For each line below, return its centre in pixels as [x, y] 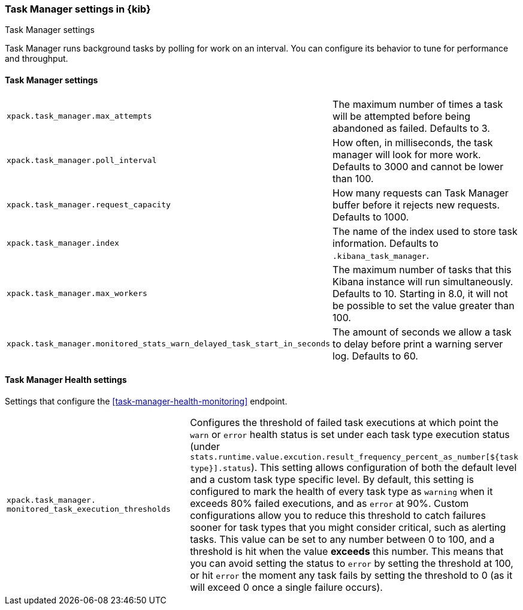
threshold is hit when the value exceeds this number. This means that [347, 551]
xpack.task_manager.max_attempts [79, 116]
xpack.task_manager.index [63, 243]
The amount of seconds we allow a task [422, 332]
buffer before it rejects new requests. [416, 205]
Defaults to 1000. [371, 217]
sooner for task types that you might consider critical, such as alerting [348, 527]
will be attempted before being [402, 116]
